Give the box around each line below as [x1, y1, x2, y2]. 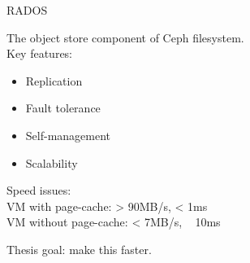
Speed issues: [6, 182, 71, 199]
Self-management [25, 126, 111, 143]
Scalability [25, 154, 78, 171]
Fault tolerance [25, 99, 101, 116]
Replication [25, 72, 83, 89]
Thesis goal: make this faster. [6, 240, 152, 257]
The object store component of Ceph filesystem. [6, 28, 244, 46]
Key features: [6, 45, 73, 62]
